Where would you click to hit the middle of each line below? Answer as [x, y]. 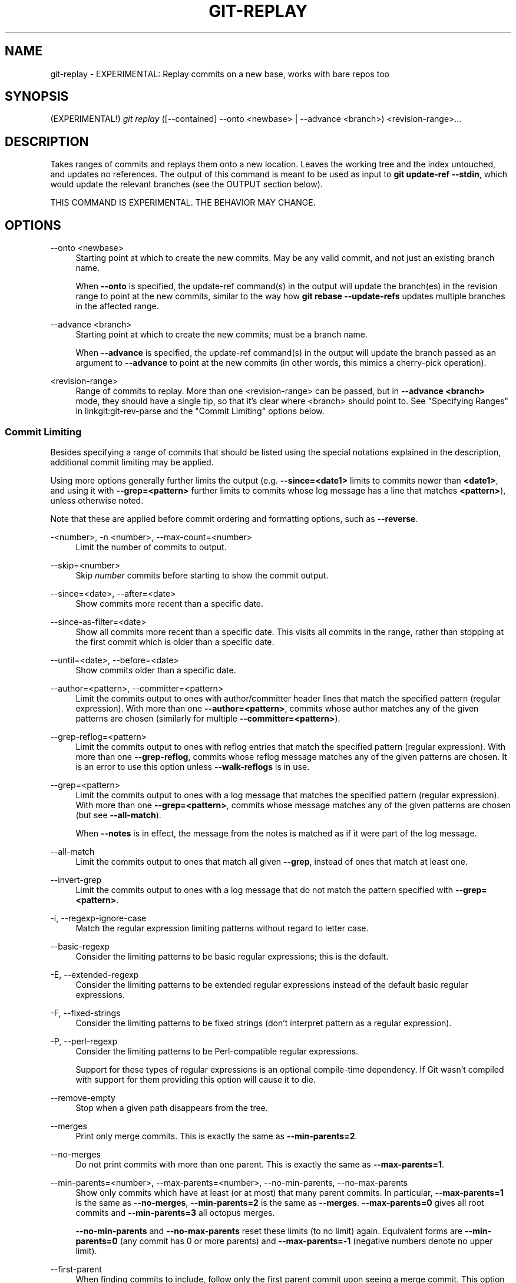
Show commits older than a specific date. [156, 670]
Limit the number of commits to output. [151, 547]
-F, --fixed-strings [85, 1013]
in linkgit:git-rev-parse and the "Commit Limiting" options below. [200, 411]
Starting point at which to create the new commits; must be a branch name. [222, 335]
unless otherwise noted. [97, 500]
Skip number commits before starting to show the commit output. [202, 575]
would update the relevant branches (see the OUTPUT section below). [186, 184]
